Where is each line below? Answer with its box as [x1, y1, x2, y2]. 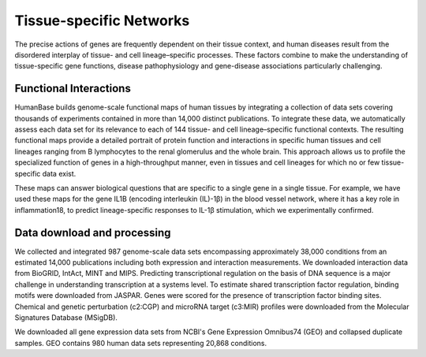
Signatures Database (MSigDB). [14, 313, 118, 322]
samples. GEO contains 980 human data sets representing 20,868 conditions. [14, 338, 267, 348]
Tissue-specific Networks [14, 12, 190, 29]
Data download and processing [14, 225, 171, 240]
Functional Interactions [14, 82, 132, 95]
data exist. [42, 169, 77, 178]
